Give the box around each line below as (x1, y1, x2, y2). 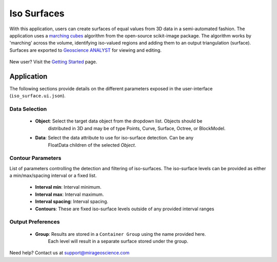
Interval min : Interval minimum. (35, 184, 102, 190)
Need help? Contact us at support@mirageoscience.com (9, 250, 130, 256)
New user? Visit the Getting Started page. (9, 59, 97, 65)
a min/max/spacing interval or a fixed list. (9, 172, 97, 179)
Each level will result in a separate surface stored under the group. (48, 238, 188, 244)
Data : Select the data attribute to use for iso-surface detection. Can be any (35, 135, 194, 141)
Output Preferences (9, 218, 60, 226)
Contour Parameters (9, 154, 62, 162)
